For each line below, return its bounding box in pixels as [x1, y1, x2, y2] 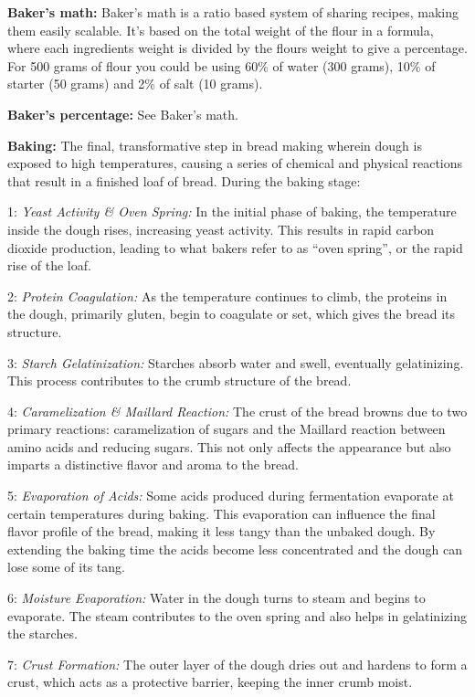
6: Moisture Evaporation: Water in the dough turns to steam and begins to [7, 588, 426, 607]
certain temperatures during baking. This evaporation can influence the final [7, 503, 436, 523]
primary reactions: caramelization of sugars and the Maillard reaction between [7, 419, 446, 438]
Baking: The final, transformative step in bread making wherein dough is [7, 135, 422, 154]
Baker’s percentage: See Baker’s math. [7, 104, 238, 123]
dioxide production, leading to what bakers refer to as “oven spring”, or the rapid [7, 238, 463, 257]
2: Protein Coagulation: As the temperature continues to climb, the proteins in [7, 286, 448, 305]
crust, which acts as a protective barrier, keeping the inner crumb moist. [7, 672, 413, 692]
